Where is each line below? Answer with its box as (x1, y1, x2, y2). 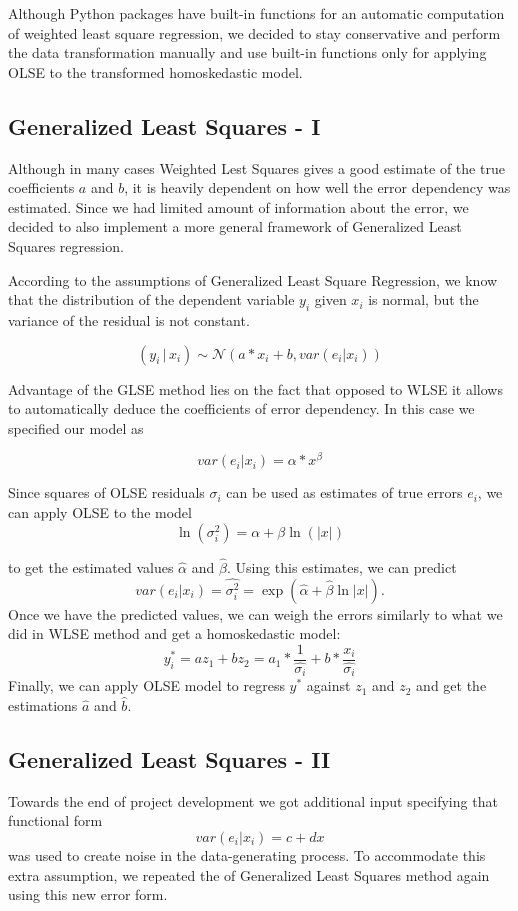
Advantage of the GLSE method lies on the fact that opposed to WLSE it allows (8, 378, 503, 399)
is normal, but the (368, 289, 479, 310)
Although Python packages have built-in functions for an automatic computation (8, 3, 505, 23)
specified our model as (8, 417, 144, 438)
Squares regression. (8, 235, 124, 256)
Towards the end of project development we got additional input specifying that (8, 790, 498, 811)
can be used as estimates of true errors (226, 482, 463, 503)
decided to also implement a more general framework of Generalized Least (8, 216, 462, 237)
